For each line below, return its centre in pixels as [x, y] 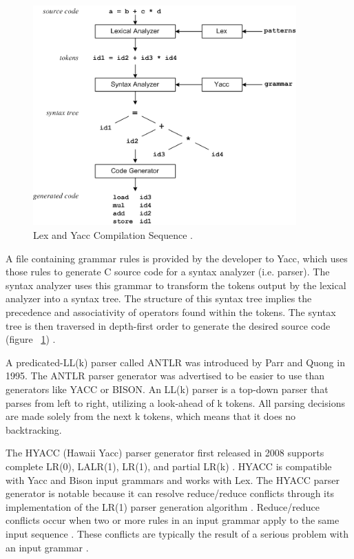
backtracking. [34, 429]
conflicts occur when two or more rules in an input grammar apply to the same [173, 520]
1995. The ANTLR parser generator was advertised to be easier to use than [165, 376]
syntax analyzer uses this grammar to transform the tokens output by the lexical [176, 285]
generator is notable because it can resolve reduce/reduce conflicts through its [170, 493]
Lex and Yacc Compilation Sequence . [113, 235]
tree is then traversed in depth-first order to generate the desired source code [168, 325]
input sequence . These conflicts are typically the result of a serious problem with [177, 533]
